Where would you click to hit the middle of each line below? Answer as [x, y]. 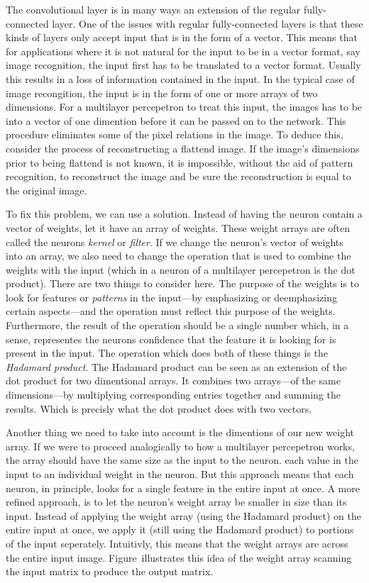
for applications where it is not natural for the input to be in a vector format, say [183, 51]
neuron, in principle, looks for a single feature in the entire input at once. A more [183, 488]
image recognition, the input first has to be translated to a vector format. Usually [183, 65]
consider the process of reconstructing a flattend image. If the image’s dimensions [183, 148]
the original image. [46, 190]
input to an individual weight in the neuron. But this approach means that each [180, 474]
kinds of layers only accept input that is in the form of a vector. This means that [182, 37]
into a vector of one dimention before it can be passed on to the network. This [176, 120]
